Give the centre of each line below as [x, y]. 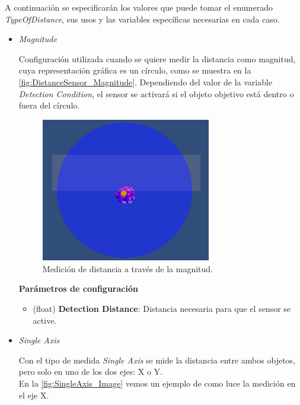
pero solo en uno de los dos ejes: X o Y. [90, 371]
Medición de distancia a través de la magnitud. [127, 268]
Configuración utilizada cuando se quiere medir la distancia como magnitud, [157, 58]
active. [45, 320]
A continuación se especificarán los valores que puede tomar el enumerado [139, 7]
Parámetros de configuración [78, 288]
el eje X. [34, 395]
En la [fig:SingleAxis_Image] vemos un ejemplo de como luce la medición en [157, 383]
